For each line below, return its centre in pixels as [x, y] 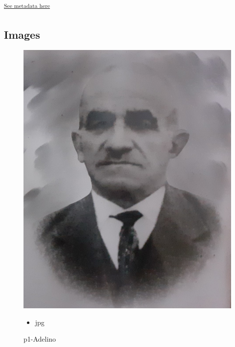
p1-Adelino [40, 338]
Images [22, 34]
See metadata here [27, 5]
